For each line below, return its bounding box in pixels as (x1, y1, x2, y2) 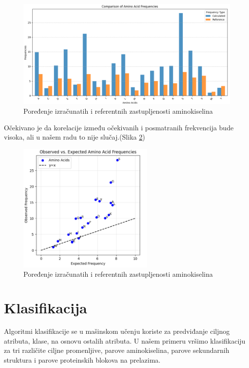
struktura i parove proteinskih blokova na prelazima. (4, 354, 161, 365)
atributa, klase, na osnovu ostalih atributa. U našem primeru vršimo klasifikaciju (4, 335, 246, 346)
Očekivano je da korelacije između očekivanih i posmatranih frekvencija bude (4, 122, 234, 132)
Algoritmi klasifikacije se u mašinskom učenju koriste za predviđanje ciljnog (4, 326, 230, 336)
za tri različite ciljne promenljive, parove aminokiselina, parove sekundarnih (4, 345, 230, 355)
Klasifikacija (4, 298, 87, 318)
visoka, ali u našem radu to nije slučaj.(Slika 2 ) (4, 132, 145, 142)
